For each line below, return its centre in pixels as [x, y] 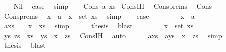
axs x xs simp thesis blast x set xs [99, 26]
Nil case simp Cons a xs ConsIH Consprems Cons [113, 6]
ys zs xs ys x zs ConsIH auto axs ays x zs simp [113, 35]
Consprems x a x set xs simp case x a [99, 16]
